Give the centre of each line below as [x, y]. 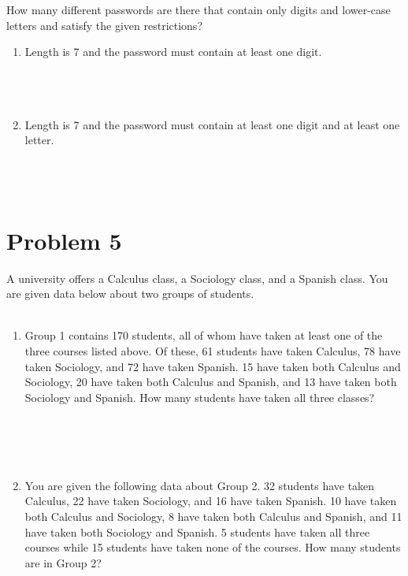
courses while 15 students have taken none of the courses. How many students [213, 547]
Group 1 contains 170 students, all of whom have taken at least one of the [204, 335]
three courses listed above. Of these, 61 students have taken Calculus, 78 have [213, 351]
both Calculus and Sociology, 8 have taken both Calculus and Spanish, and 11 [213, 516]
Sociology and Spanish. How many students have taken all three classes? [200, 397]
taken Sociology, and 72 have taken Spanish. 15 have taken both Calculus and [213, 366]
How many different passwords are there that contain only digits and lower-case [198, 9]
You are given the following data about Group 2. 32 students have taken [200, 485]
